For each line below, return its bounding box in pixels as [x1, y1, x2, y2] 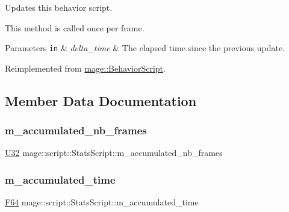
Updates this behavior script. [5, 1, 113, 13]
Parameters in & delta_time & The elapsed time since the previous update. [5, 42, 285, 54]
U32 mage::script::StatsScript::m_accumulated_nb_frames [5, 146, 223, 159]
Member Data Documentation [5, 91, 197, 110]
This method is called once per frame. [5, 21, 144, 34]
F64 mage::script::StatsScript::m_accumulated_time [5, 196, 199, 208]
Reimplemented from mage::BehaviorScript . [5, 61, 166, 74]
